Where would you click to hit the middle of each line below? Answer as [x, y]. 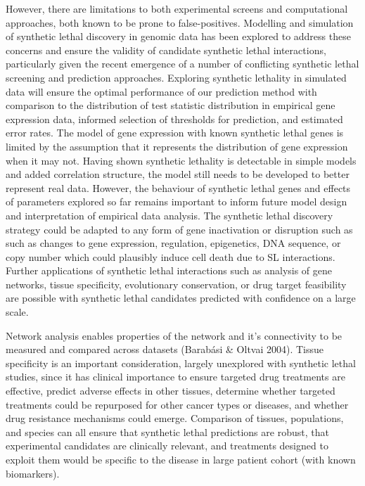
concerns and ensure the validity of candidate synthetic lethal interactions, [166, 50]
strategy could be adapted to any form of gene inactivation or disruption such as [179, 229]
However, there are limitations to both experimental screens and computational [177, 8]
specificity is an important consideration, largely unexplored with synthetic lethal [181, 363]
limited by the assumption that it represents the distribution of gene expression [177, 146]
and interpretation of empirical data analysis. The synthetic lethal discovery [169, 215]
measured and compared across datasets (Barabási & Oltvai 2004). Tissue [165, 349]
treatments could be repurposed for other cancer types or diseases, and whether [177, 404]
